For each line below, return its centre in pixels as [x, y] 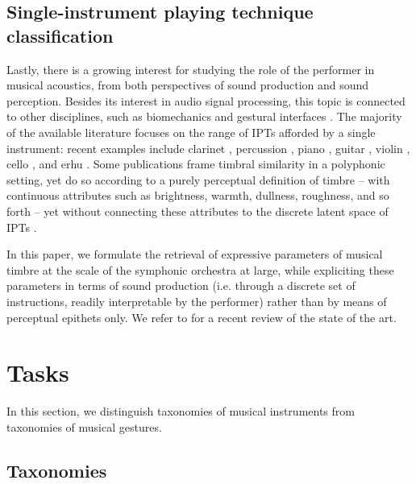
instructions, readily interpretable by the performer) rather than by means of [197, 301]
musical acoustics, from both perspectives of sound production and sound [188, 85]
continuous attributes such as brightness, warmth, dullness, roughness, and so [198, 195]
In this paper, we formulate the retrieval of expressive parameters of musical [195, 254]
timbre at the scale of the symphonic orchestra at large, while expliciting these [200, 269]
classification [60, 35]
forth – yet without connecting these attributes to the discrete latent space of [198, 211]
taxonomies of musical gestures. [84, 426]
